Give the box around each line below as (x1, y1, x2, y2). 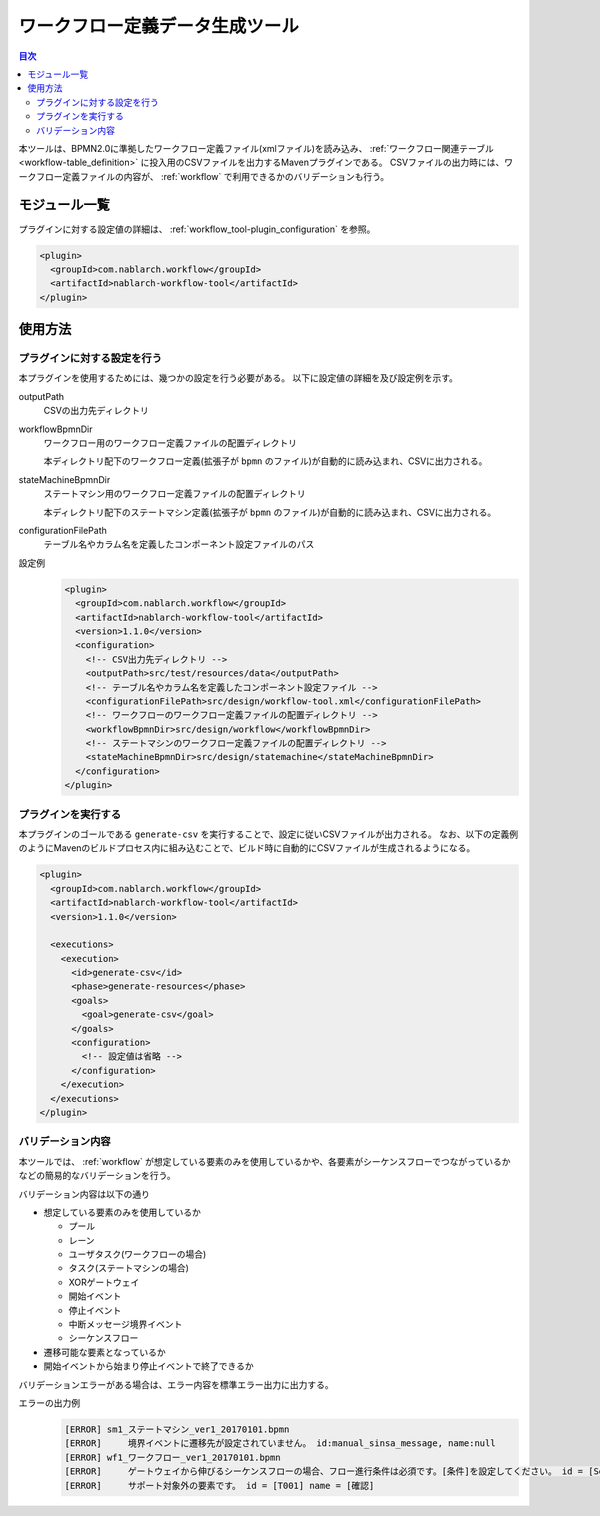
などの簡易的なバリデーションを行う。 (18, 1170, 176, 1182)
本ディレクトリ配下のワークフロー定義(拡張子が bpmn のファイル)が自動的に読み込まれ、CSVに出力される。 (43, 455, 488, 467)
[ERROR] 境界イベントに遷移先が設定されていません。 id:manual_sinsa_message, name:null (64, 1438, 496, 1449)
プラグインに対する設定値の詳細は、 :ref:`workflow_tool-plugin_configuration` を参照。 (18, 223, 376, 235)
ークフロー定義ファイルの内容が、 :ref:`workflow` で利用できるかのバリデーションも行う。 (18, 170, 390, 182)
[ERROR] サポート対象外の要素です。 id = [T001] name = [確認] (64, 1480, 375, 1491)
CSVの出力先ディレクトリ (43, 405, 149, 417)
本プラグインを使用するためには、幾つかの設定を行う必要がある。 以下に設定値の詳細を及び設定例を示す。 (18, 372, 459, 384)
